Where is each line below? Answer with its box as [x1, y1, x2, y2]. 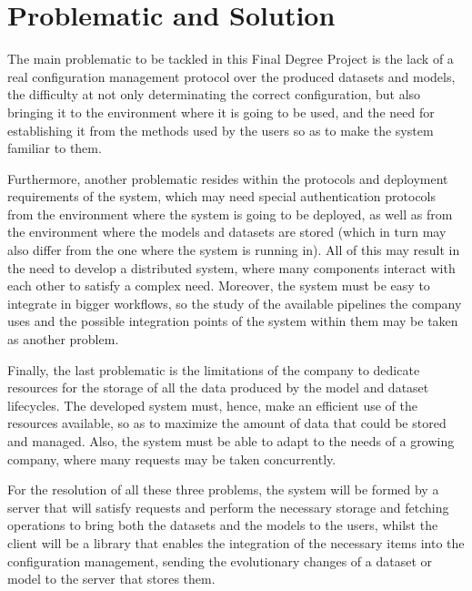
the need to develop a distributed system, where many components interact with [7, 258, 456, 277]
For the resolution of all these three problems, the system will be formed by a [7, 480, 439, 499]
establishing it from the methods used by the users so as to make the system [7, 120, 434, 139]
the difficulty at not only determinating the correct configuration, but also [7, 85, 421, 104]
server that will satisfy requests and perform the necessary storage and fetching [7, 497, 449, 516]
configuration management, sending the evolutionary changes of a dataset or [7, 551, 433, 570]
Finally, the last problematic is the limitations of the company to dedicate [7, 360, 420, 379]
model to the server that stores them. [7, 569, 216, 588]
